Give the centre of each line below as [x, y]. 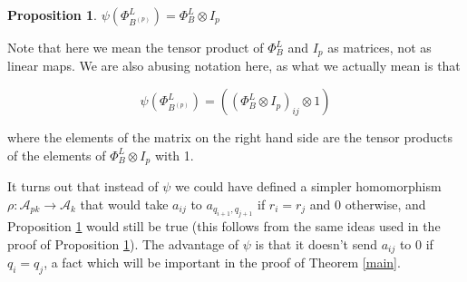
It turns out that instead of [83, 186]
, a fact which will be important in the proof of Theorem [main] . [222, 263]
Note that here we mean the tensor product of [136, 47]
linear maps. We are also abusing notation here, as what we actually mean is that [234, 66]
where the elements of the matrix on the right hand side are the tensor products [230, 137]
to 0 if [416, 243]
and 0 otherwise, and [368, 204]
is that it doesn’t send [316, 243]
